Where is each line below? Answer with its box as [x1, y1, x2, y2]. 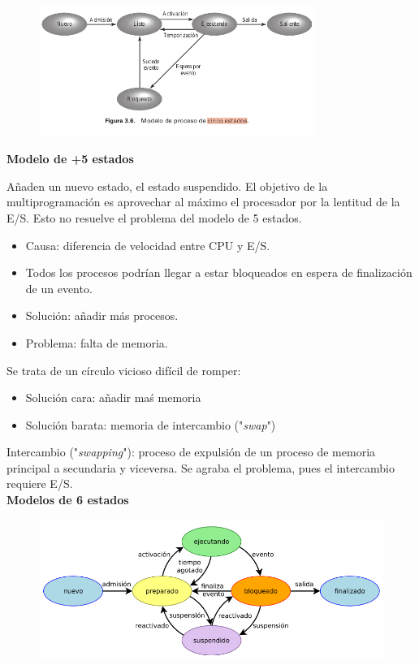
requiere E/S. [6, 475, 73, 492]
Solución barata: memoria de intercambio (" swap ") [25, 416, 276, 433]
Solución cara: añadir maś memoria [25, 389, 201, 406]
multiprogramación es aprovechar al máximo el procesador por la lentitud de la [6, 193, 400, 210]
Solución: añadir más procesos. [25, 307, 179, 324]
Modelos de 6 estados [6, 491, 129, 508]
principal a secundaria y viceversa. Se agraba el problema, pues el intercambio [6, 459, 395, 476]
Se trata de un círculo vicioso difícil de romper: [6, 361, 241, 378]
